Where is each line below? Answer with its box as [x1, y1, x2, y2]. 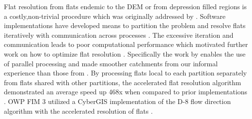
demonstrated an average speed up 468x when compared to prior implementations [4, 87, 248, 97]
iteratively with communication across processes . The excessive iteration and [4, 30, 234, 40]
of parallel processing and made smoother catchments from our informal [4, 58, 218, 68]
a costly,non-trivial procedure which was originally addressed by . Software [4, 11, 226, 21]
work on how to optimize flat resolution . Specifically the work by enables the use [4, 48, 246, 59]
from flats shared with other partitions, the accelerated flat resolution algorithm [4, 77, 241, 87]
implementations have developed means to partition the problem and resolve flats [4, 20, 246, 30]
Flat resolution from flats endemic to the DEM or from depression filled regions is [4, 1, 247, 11]
